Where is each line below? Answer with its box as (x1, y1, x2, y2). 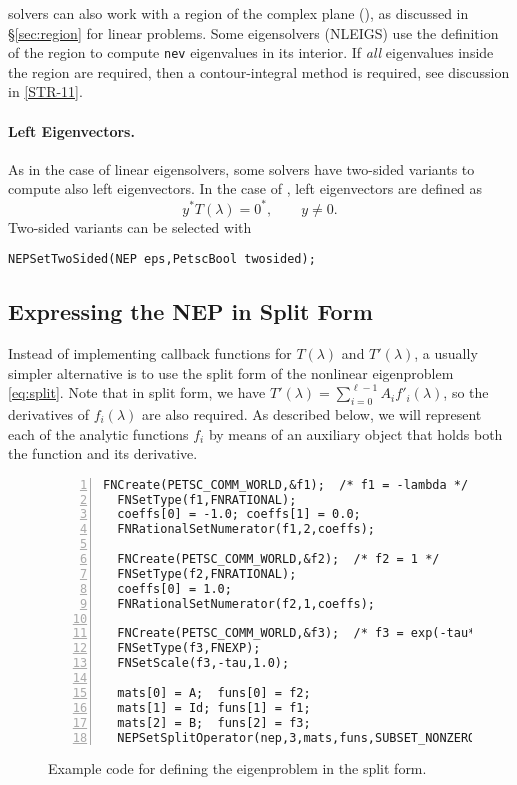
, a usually (414, 342, 478, 363)
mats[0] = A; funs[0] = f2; (117, 685, 311, 700)
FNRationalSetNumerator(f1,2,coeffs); (117, 522, 376, 537)
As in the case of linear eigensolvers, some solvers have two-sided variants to (8, 158, 475, 179)
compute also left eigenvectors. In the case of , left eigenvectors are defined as (8, 178, 483, 199)
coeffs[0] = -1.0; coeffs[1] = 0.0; (117, 507, 361, 522)
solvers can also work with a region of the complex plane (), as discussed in (8, 3, 469, 23)
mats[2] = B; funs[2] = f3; (117, 715, 311, 730)
